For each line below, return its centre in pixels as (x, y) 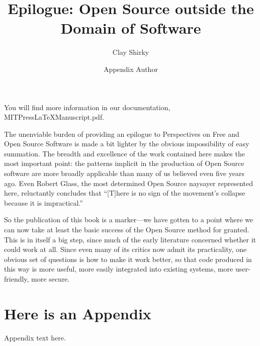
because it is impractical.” (44, 202)
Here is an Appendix (78, 313)
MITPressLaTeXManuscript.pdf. (54, 117)
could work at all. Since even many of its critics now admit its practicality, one (125, 249)
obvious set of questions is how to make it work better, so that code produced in (128, 259)
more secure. (51, 279)
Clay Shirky (131, 52)
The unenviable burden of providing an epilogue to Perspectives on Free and (122, 134)
